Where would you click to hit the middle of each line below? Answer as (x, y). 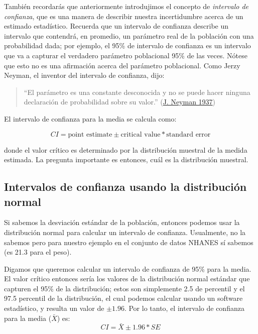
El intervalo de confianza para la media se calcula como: (90, 118)
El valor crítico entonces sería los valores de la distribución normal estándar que (127, 279)
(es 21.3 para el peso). (38, 252)
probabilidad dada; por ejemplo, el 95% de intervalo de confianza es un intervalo (127, 45)
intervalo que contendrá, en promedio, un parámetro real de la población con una (129, 35)
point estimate (90, 134)
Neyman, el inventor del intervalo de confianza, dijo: (84, 75)
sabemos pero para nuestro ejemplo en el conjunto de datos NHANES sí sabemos (129, 242)
